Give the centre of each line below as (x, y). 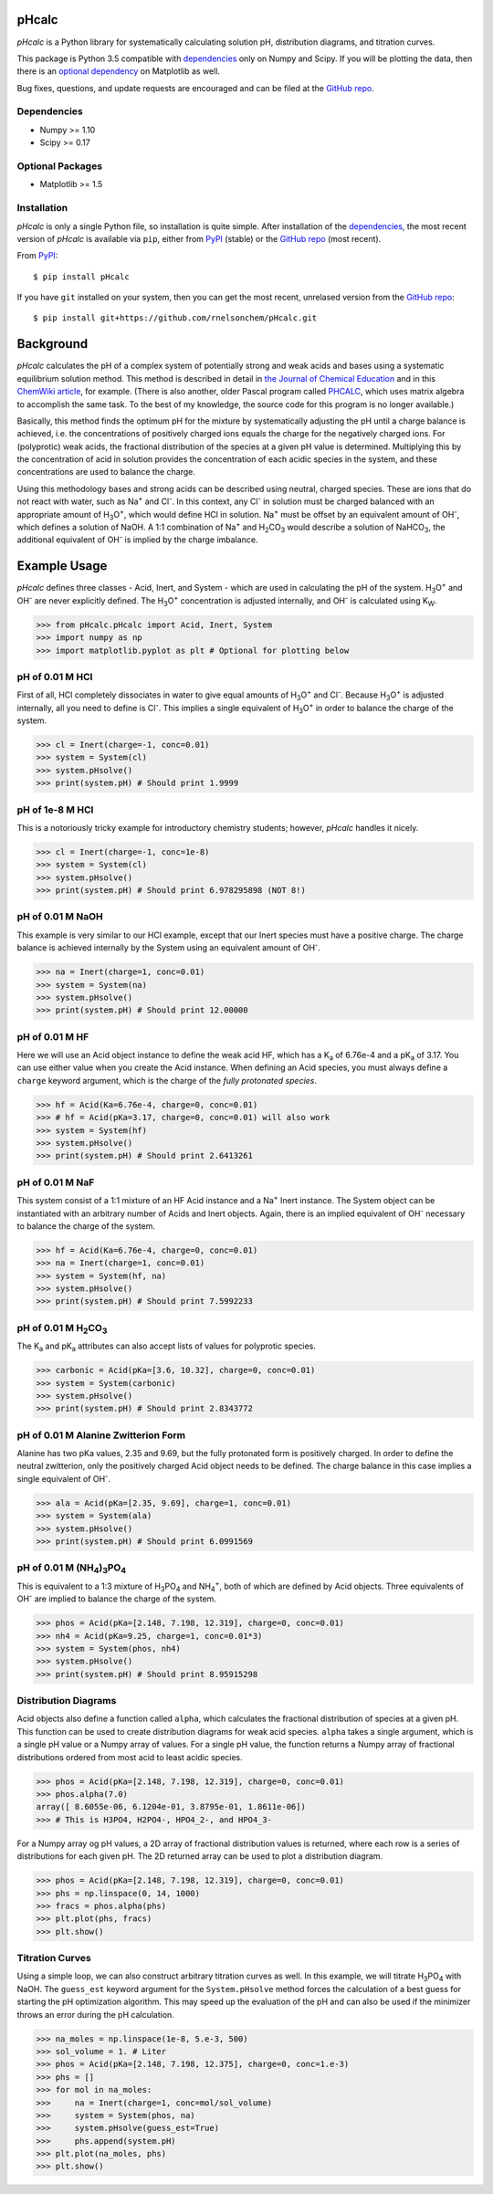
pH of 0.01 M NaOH (60, 917)
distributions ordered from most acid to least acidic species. (130, 1757)
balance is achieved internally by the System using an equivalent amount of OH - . (169, 947)
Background (52, 344)
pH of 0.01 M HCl (55, 677)
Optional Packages (60, 166)
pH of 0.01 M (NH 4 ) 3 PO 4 (72, 1569)
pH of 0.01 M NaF (56, 1182)
